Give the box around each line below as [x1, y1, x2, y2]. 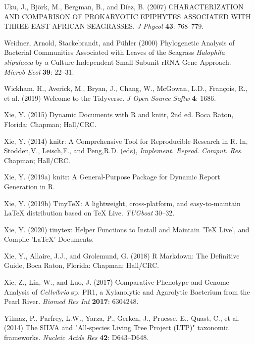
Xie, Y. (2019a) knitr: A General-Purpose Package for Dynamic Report [4, 172, 220, 182]
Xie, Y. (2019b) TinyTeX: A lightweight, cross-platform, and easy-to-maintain [4, 198, 241, 208]
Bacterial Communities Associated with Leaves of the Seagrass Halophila [4, 47, 225, 57]
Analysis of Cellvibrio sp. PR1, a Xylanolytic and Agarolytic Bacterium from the [4, 286, 250, 297]
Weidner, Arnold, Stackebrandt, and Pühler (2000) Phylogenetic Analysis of [4, 37, 235, 47]
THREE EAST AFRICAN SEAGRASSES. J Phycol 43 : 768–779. [4, 21, 204, 31]
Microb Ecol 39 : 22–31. [4, 66, 74, 77]
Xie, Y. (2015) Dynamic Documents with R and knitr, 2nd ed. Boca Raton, [4, 109, 234, 120]
